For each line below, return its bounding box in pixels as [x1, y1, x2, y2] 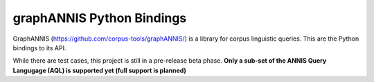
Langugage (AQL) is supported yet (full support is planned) [12, 66, 186, 74]
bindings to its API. [12, 43, 66, 52]
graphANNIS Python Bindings [12, 10, 187, 25]
